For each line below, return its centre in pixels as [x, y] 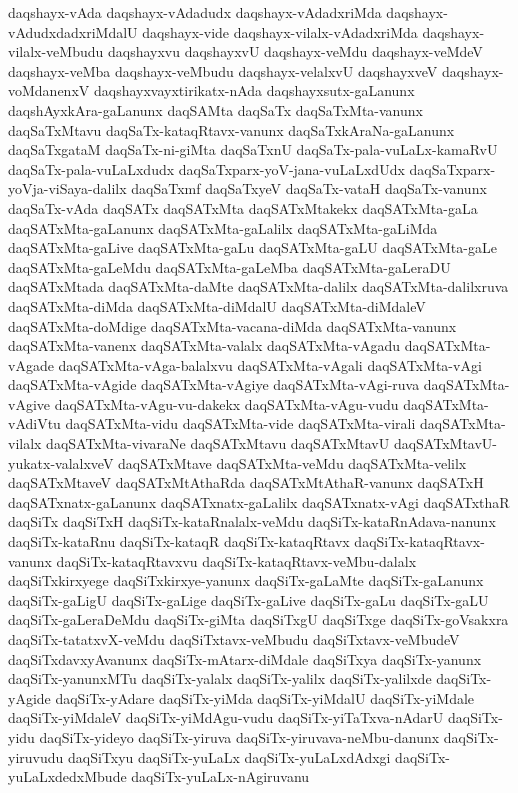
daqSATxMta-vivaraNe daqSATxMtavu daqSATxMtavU [218, 443]
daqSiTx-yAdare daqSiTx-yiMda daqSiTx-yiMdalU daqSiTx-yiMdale [265, 697]
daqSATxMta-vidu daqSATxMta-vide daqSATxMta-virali [240, 423]
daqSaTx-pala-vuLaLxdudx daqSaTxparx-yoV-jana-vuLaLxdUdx [206, 168]
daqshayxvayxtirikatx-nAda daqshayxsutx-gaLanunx [254, 90]
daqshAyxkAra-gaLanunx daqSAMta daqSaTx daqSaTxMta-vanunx [215, 109]
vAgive [29, 403]
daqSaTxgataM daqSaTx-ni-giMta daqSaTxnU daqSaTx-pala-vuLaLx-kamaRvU [253, 149]
